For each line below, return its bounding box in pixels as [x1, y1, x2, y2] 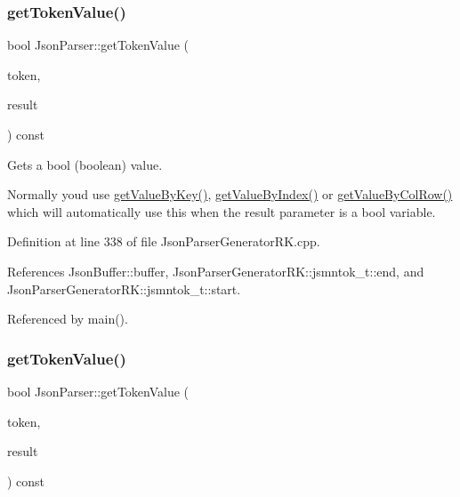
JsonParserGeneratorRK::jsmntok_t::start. [7, 279, 241, 298]
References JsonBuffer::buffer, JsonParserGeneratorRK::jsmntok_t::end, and [7, 261, 424, 280]
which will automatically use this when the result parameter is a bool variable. [7, 202, 436, 220]
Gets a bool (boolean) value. [7, 155, 163, 173]
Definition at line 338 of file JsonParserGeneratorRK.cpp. [7, 232, 320, 251]
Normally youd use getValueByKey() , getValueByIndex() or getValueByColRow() [7, 185, 453, 204]
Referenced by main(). [7, 309, 128, 328]
